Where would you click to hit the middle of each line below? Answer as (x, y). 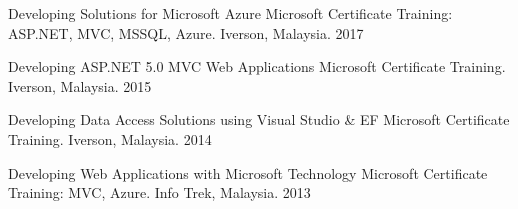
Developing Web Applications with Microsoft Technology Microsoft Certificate (248, 172)
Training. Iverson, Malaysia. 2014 (110, 138)
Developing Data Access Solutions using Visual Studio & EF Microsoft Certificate (259, 119)
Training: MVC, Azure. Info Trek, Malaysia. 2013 (159, 192)
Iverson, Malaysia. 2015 (80, 85)
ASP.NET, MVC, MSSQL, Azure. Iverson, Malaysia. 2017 (186, 32)
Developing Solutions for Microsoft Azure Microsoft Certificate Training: (230, 13)
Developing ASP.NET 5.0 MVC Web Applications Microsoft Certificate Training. (257, 66)
